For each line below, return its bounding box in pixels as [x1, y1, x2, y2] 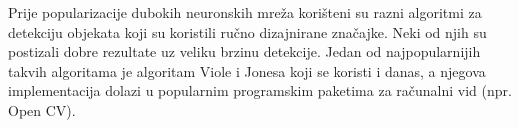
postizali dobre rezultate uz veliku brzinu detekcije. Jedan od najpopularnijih [8, 41, 481, 62]
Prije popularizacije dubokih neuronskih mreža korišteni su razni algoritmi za [8, 2, 482, 22]
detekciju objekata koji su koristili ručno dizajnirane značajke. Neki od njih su [8, 21, 487, 42]
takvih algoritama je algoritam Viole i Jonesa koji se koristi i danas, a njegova [8, 60, 486, 81]
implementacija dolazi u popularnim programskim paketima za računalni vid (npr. [8, 80, 512, 101]
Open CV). [8, 99, 76, 120]
